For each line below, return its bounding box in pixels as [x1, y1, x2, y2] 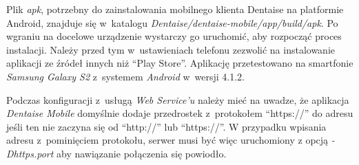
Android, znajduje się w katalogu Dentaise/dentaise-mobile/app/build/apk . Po [6, 15, 338, 30]
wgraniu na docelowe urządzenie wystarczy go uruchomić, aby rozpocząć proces [6, 29, 342, 43]
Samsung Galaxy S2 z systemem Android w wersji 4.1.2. [6, 69, 245, 83]
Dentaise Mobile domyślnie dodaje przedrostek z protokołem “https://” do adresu [6, 106, 353, 120]
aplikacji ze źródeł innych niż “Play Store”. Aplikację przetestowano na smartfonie [6, 56, 353, 70]
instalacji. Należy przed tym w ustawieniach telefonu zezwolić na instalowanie [6, 42, 336, 56]
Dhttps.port [6, 146, 54, 160]
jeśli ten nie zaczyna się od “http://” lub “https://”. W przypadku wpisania [6, 119, 327, 133]
